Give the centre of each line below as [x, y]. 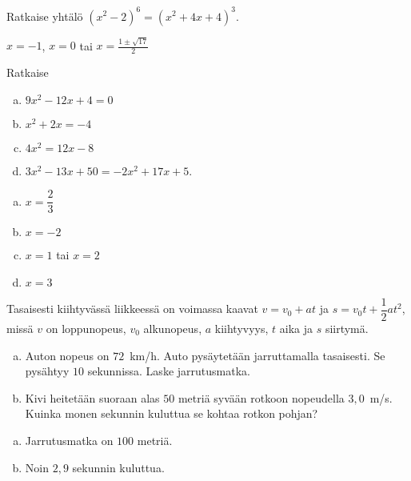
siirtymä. [347, 328]
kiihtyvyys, [241, 328]
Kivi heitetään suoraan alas [92, 397]
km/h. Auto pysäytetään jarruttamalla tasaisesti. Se [257, 355]
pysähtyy [47, 371]
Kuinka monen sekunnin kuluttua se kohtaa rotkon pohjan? [172, 413]
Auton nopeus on [67, 355]
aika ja [296, 328]
